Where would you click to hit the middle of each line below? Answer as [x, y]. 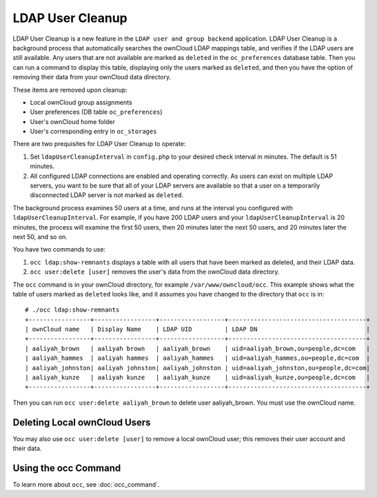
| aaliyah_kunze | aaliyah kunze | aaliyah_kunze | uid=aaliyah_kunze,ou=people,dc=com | [197, 378]
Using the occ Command [67, 468]
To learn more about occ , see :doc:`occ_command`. [86, 485]
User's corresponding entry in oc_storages [93, 132]
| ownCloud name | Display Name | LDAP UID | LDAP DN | [197, 329]
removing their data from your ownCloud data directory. [92, 77]
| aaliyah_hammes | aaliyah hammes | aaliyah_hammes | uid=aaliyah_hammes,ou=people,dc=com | [197, 358]
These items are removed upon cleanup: [70, 90]
